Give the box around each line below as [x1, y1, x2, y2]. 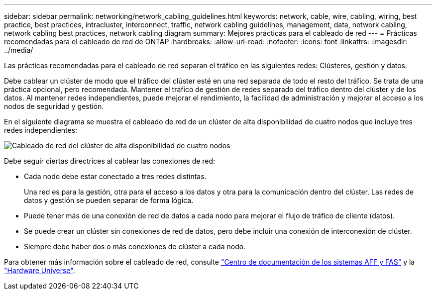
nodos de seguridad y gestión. [4, 102, 104, 110]
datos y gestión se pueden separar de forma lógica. [24, 196, 194, 204]
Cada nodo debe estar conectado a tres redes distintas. [24, 172, 207, 181]
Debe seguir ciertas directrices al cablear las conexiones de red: [4, 157, 216, 165]
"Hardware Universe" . [4, 266, 75, 275]
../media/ [4, 46, 33, 54]
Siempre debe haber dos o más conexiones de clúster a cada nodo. [24, 242, 246, 251]
